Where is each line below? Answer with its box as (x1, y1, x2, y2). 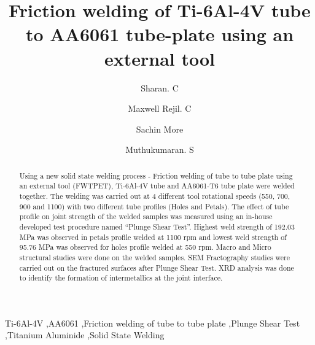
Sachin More (136, 122, 184, 135)
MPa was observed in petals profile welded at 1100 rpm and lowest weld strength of (19, 231, 287, 242)
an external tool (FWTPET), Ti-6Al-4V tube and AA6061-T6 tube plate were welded (19, 180, 295, 191)
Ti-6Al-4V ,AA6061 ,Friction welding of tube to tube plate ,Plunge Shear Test (5, 316, 300, 329)
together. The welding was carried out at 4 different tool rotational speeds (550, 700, (19, 190, 290, 201)
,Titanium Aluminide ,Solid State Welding (5, 328, 165, 341)
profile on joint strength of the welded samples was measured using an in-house (19, 211, 273, 222)
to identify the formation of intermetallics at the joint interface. (19, 273, 223, 283)
